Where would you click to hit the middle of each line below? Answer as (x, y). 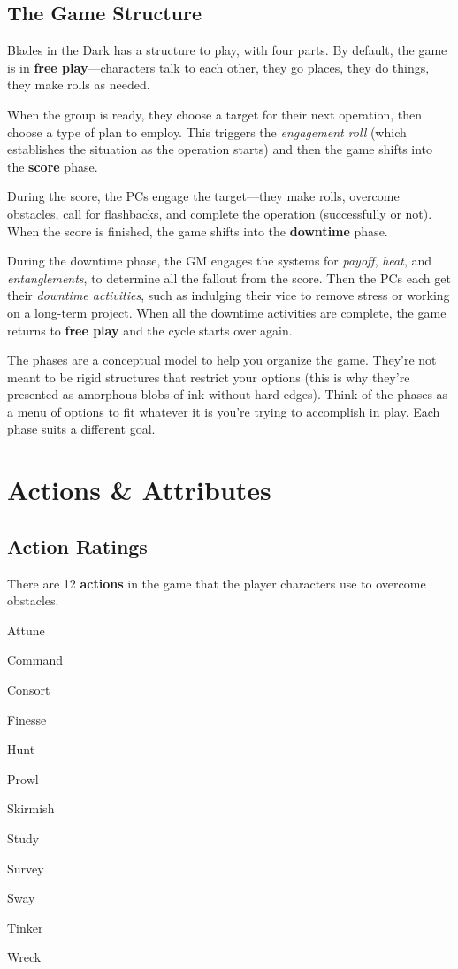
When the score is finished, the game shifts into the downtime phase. (198, 231)
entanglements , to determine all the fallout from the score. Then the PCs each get (229, 277)
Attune (26, 630)
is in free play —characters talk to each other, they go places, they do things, (218, 67)
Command (35, 660)
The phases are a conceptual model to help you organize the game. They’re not (222, 360)
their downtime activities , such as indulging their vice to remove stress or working (229, 295)
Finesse (27, 719)
